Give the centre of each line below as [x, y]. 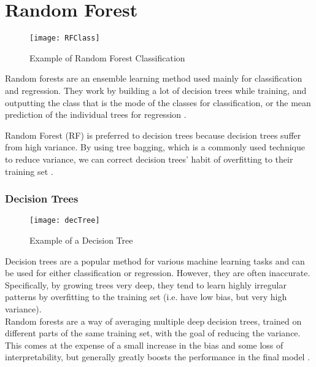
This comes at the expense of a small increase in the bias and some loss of [144, 345]
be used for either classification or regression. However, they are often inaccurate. [158, 273]
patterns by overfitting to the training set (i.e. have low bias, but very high [146, 297]
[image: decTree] [65, 221]
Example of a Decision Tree [81, 240]
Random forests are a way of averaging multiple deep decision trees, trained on [153, 321]
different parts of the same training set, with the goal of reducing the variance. [153, 333]
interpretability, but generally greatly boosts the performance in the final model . [158, 357]
